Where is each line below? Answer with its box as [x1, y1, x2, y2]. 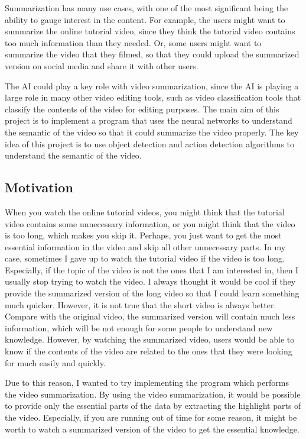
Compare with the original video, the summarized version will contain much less [5, 310, 295, 322]
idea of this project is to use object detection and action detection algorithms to [5, 137, 294, 150]
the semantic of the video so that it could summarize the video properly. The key [5, 125, 299, 138]
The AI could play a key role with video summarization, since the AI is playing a [5, 79, 299, 92]
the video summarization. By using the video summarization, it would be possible [5, 388, 301, 400]
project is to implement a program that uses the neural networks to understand [5, 114, 292, 127]
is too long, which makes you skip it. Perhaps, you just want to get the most [5, 229, 282, 241]
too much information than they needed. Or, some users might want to [5, 36, 262, 49]
